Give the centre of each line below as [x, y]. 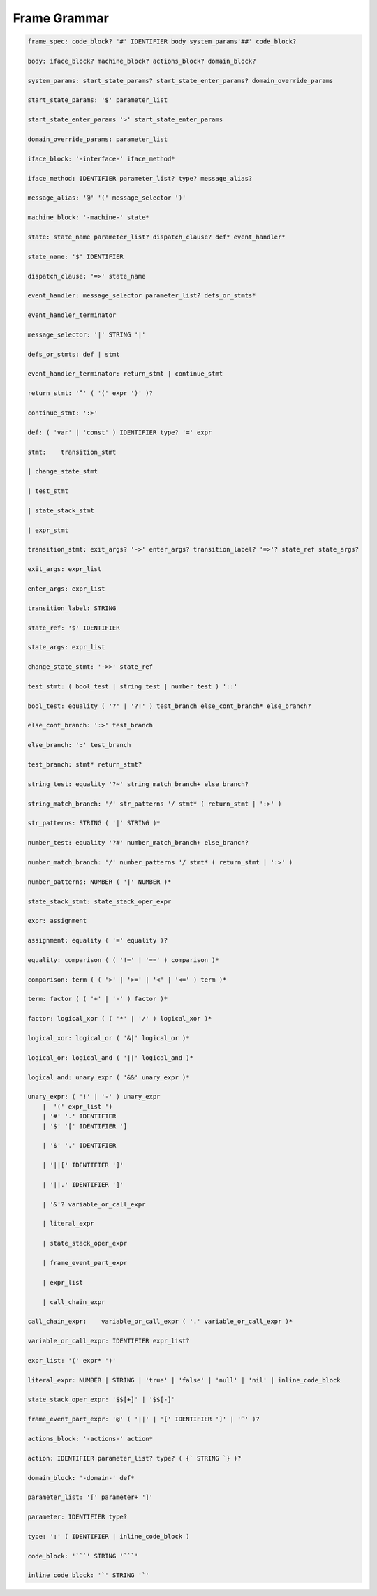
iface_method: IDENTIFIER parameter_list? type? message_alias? [140, 178]
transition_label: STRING [72, 608]
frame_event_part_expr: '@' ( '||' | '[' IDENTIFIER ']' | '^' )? [143, 1419]
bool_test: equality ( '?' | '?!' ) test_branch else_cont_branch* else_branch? [169, 706]
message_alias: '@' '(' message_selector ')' [107, 198]
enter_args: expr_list [66, 589]
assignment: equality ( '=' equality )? [97, 940]
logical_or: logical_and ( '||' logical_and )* [110, 1057]
